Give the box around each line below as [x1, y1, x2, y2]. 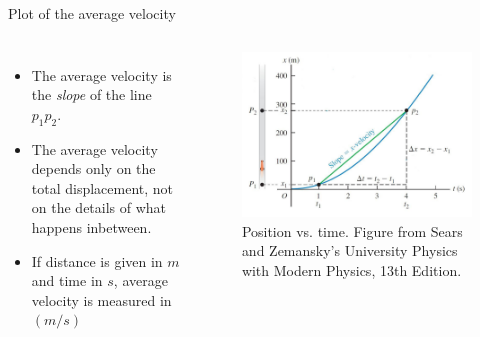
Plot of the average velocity [8, 3, 176, 23]
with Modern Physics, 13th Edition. [241, 259, 462, 280]
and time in [31, 270, 103, 291]
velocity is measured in [31, 289, 172, 310]
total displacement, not [31, 177, 174, 198]
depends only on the [31, 158, 156, 179]
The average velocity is [31, 64, 172, 85]
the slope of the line [31, 84, 152, 105]
